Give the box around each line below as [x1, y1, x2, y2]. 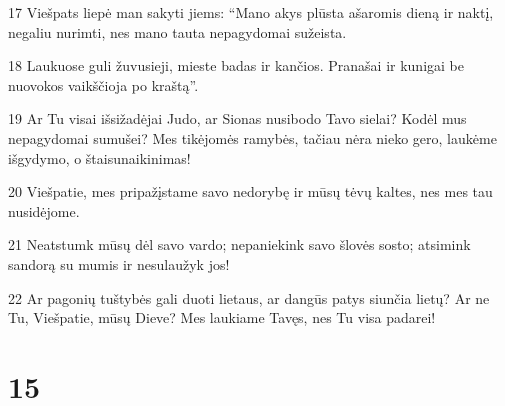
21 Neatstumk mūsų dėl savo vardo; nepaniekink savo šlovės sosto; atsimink [8, 234, 471, 255]
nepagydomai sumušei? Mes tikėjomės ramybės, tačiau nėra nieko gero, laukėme [8, 127, 497, 148]
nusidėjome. [8, 200, 80, 221]
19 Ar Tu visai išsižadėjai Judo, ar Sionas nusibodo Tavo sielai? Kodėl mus [8, 108, 467, 129]
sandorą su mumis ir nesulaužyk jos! [8, 253, 230, 274]
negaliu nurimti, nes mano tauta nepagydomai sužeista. [8, 21, 347, 42]
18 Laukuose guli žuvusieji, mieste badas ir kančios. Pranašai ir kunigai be [8, 55, 464, 76]
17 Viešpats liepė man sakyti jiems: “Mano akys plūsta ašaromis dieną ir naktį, [8, 2, 494, 22]
